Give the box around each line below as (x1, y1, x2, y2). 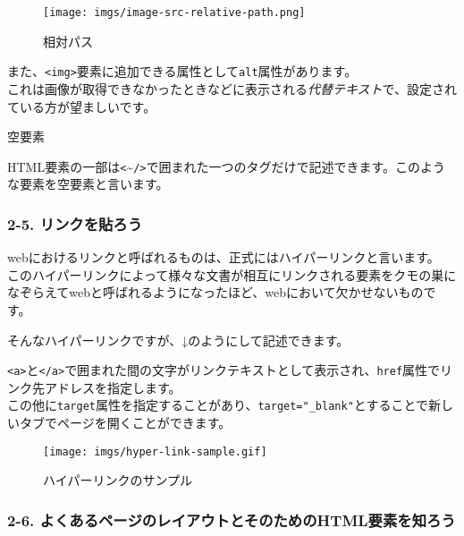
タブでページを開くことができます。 (19, 413, 232, 432)
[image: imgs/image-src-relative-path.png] (43, 6, 306, 19)
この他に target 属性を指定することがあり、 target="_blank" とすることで (7, 396, 428, 414)
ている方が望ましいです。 (7, 97, 156, 115)
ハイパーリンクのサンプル (43, 471, 193, 489)
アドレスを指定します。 (44, 378, 181, 396)
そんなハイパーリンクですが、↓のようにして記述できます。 (7, 330, 350, 349)
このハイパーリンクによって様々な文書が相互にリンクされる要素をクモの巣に (7, 265, 457, 284)
